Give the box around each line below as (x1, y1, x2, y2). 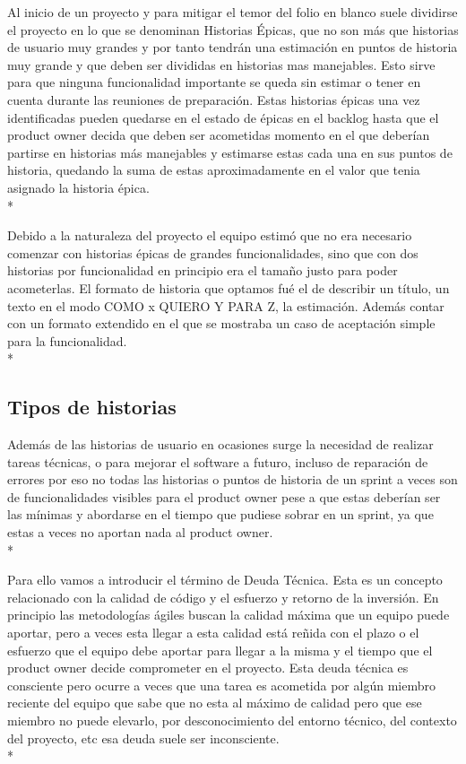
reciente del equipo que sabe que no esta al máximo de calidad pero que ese (7, 693, 422, 712)
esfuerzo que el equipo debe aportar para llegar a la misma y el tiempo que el (7, 640, 433, 659)
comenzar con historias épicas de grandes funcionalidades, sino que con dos (7, 243, 419, 262)
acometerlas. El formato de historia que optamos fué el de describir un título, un (7, 278, 450, 297)
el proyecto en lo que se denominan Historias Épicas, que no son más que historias (7, 20, 459, 39)
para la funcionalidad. (7, 331, 127, 350)
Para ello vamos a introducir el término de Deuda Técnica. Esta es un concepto (7, 570, 443, 589)
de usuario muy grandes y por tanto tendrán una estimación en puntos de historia (7, 38, 458, 56)
